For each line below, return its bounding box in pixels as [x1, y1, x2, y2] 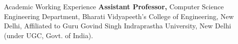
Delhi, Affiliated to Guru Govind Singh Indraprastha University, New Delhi [4, 21, 231, 31]
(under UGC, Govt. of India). [4, 30, 93, 40]
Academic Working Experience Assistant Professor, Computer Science [4, 1, 224, 11]
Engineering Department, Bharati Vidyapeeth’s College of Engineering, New [4, 11, 234, 21]
